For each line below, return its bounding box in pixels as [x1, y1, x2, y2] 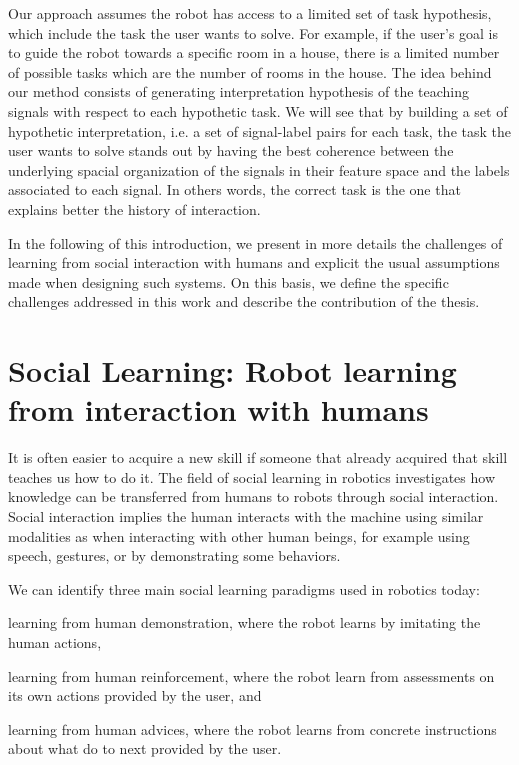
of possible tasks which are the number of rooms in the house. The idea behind [8, 61, 492, 82]
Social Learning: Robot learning [8, 350, 457, 391]
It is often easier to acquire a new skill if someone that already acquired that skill [8, 447, 508, 468]
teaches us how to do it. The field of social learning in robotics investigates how [8, 466, 496, 487]
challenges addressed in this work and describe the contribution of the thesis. [8, 291, 480, 312]
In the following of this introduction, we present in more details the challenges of [8, 232, 503, 253]
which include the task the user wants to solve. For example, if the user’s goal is [8, 22, 499, 43]
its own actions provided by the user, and [8, 685, 262, 706]
